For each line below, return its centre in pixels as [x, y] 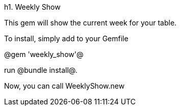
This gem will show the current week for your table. [91, 23]
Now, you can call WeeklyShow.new [65, 86]
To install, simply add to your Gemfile [66, 38]
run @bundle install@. [41, 70]
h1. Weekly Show [32, 7]
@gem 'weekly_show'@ [44, 54]
